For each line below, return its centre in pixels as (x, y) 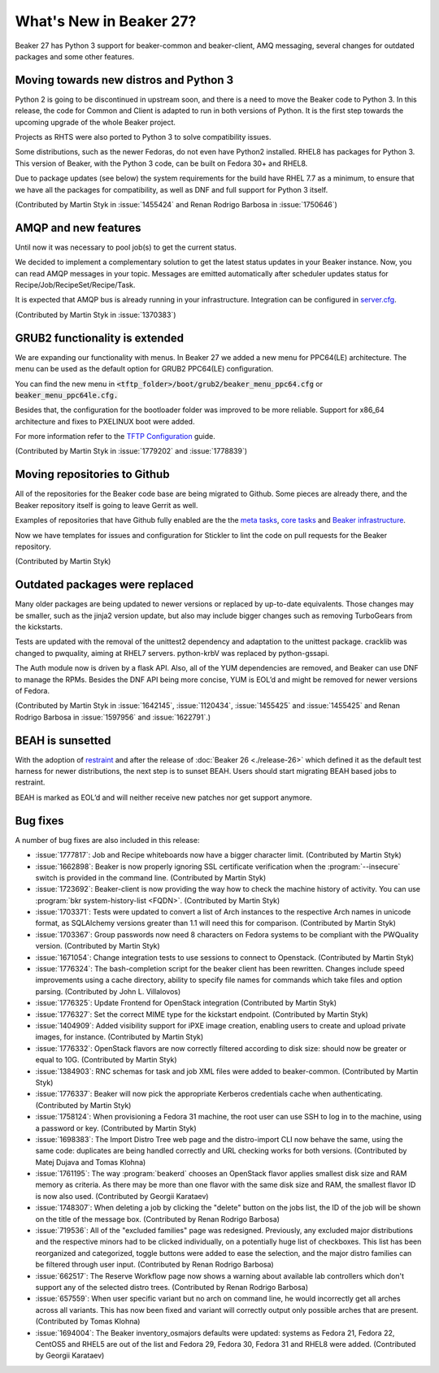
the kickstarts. (39, 627)
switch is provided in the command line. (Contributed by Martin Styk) (151, 877)
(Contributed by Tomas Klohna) (88, 1322)
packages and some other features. (75, 56)
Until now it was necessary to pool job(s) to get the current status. (126, 247)
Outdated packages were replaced (104, 585)
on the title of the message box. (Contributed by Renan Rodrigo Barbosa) (158, 1219)
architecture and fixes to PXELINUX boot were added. (105, 421)
